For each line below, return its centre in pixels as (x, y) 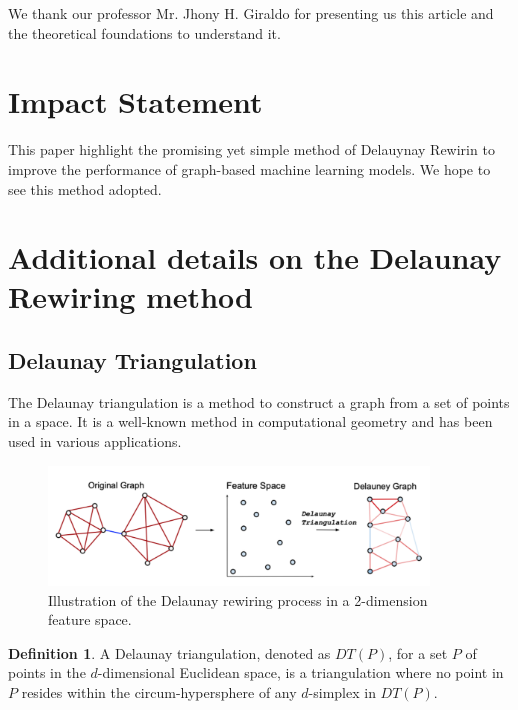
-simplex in (342, 691)
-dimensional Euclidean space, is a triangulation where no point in (300, 672)
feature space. (90, 619)
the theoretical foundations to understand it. (144, 32)
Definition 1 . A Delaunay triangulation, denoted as (169, 652)
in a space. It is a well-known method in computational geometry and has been (250, 421)
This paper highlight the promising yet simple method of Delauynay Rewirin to (251, 149)
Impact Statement (135, 101)
